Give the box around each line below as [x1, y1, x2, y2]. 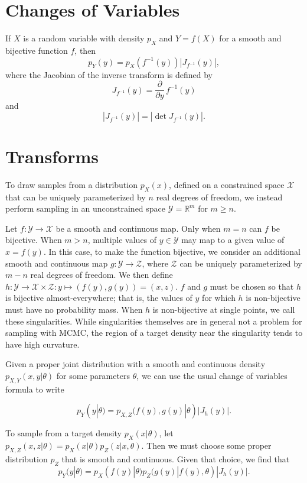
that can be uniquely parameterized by [5, 190, 146, 203]
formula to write [5, 382, 64, 395]
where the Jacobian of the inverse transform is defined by [5, 68, 213, 80]
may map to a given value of [181, 234, 285, 246]
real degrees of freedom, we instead [156, 190, 283, 203]
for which [202, 291, 236, 304]
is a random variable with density [23, 32, 145, 44]
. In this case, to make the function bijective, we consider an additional [43, 245, 301, 258]
